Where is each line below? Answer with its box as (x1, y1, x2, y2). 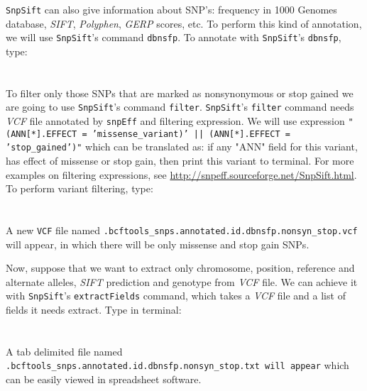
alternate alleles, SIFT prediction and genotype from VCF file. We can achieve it (6, 274, 358, 289)
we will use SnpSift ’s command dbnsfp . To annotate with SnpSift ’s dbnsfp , (6, 30, 341, 45)
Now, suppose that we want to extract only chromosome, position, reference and (6, 260, 355, 275)
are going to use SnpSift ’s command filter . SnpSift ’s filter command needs (6, 99, 354, 114)
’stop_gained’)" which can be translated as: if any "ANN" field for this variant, (6, 139, 358, 154)
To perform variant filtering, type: (6, 181, 153, 196)
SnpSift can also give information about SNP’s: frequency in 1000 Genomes (6, 2, 337, 16)
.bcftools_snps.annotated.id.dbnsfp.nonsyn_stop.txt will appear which (6, 358, 349, 373)
